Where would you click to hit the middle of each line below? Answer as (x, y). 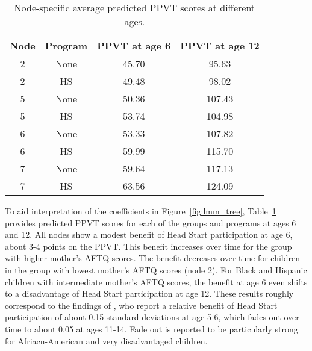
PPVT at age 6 (134, 45)
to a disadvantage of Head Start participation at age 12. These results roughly (149, 294)
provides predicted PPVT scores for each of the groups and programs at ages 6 (151, 222)
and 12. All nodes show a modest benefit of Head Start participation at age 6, (149, 235)
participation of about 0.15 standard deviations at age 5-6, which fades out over (152, 317)
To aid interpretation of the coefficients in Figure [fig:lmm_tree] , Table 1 (141, 211)
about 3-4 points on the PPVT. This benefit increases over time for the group (148, 246)
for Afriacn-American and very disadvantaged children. (106, 340)
